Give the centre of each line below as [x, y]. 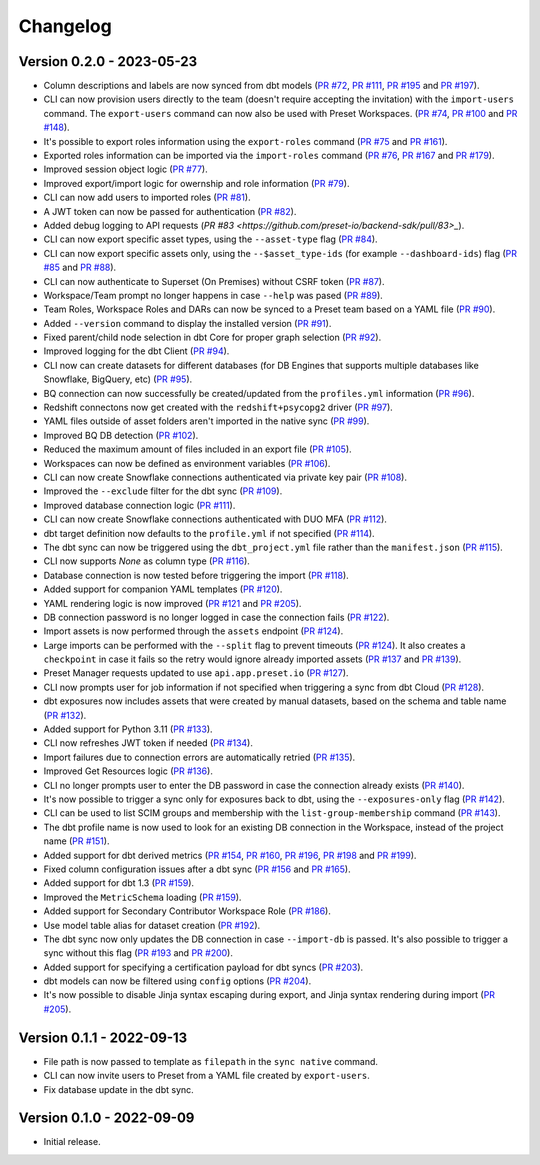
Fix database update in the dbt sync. [118, 1089]
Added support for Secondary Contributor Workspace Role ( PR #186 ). [187, 911]
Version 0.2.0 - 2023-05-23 [108, 61]
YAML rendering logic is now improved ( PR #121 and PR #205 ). [172, 603]
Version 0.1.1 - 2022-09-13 [103, 1037]
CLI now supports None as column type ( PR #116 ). [146, 561]
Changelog [65, 26]
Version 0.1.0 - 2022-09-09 [106, 1118]
